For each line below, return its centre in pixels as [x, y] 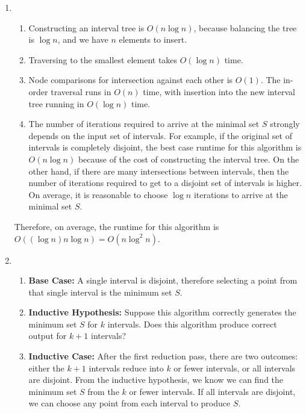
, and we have [83, 39]
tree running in [56, 103]
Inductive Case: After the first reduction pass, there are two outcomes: [163, 356]
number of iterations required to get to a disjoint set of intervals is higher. [165, 183]
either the [46, 368]
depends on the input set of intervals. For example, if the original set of [160, 135]
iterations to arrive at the [241, 194]
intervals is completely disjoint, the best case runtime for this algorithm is [165, 147]
